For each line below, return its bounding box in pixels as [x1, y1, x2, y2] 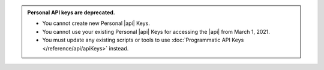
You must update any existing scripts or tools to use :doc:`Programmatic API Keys [42, 36, 244, 44]
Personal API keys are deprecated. [27, 9, 115, 16]
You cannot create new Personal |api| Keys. [42, 20, 150, 27]
